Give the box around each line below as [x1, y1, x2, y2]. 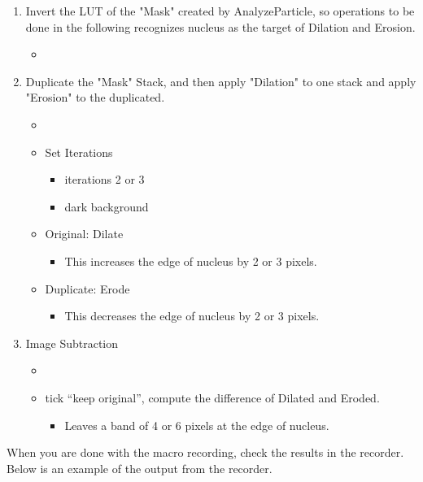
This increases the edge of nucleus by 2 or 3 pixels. [64, 252, 317, 269]
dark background [64, 198, 149, 215]
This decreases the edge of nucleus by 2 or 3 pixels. [64, 307, 320, 324]
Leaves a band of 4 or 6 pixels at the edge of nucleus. [64, 416, 329, 433]
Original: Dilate [45, 225, 124, 242]
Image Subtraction [25, 334, 119, 351]
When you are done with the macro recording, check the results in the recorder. [7, 444, 404, 461]
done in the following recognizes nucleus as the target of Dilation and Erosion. [25, 18, 416, 35]
